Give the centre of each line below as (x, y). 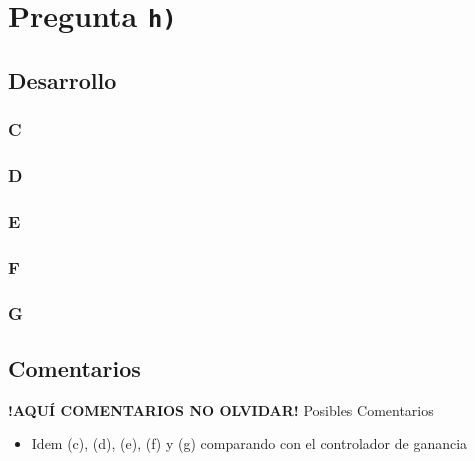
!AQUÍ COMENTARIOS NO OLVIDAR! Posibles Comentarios (221, 409)
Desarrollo (62, 79)
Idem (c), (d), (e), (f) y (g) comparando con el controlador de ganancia (249, 443)
